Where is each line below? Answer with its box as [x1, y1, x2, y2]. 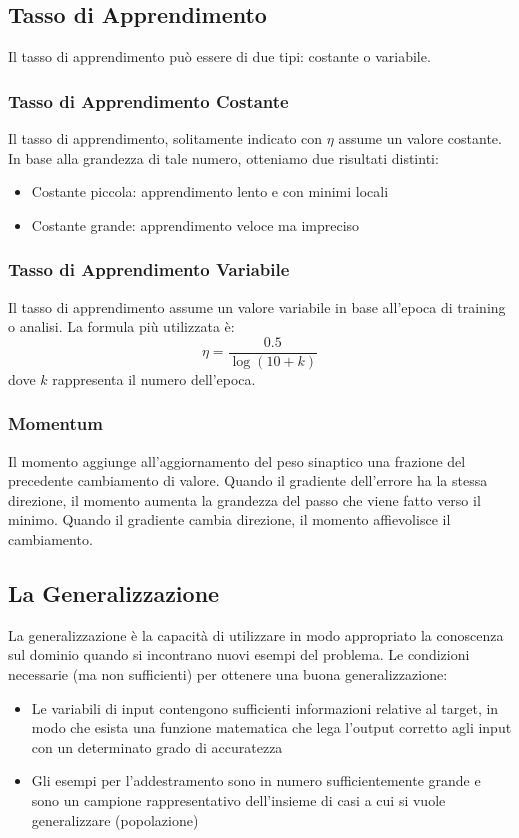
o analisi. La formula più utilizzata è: [8, 316, 235, 337]
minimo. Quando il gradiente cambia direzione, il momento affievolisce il [8, 509, 451, 530]
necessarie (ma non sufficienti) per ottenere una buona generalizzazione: [8, 664, 448, 685]
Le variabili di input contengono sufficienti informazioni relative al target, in [31, 697, 499, 718]
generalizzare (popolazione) [31, 809, 199, 830]
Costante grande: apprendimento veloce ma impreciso [31, 214, 360, 235]
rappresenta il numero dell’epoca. [52, 368, 256, 389]
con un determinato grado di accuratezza [31, 736, 283, 757]
